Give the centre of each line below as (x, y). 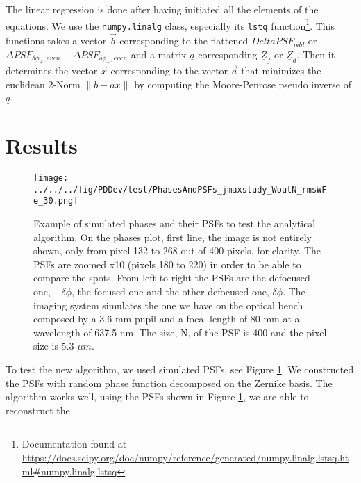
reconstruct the (38, 410)
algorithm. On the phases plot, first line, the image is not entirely (173, 237)
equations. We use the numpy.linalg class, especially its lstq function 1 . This (170, 24)
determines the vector (52, 71)
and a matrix (159, 54)
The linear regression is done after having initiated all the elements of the (162, 9)
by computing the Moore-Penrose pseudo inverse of (243, 84)
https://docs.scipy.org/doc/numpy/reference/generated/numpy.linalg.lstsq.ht (185, 457)
